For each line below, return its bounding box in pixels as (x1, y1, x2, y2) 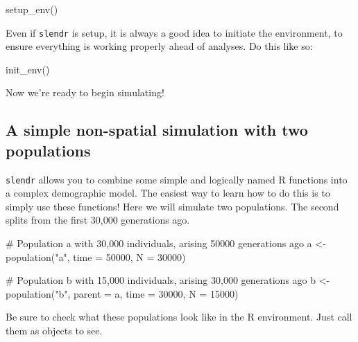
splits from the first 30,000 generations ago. (6, 213, 190, 227)
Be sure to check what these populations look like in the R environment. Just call (6, 309, 352, 324)
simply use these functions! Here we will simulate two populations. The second (6, 199, 339, 213)
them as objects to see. (6, 323, 103, 338)
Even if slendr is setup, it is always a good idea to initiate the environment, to (6, 25, 343, 39)
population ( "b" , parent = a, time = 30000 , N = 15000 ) (6, 286, 239, 300)
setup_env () (6, 2, 58, 16)
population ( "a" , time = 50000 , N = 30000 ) (6, 249, 186, 264)
